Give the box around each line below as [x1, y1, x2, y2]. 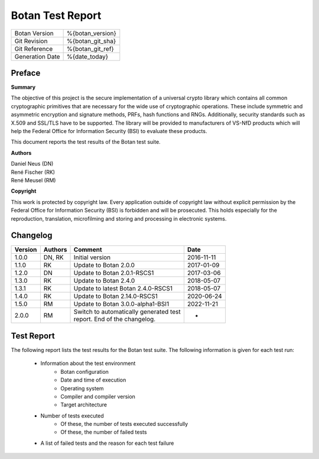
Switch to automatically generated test [73, 308, 181, 316]
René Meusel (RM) [11, 176, 56, 183]
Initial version [73, 253, 111, 261]
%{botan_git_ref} [66, 44, 115, 53]
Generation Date [14, 52, 60, 60]
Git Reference [14, 44, 53, 53]
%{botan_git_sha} [66, 37, 116, 45]
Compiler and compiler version [60, 393, 136, 400]
